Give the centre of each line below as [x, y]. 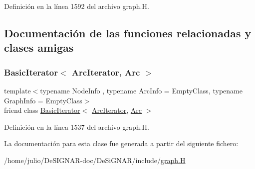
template [17, 90]
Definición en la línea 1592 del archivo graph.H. [77, 6]
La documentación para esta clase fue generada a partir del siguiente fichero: [121, 143]
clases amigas [39, 47]
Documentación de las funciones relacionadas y [128, 33]
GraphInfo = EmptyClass [43, 100]
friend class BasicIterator [42, 110]
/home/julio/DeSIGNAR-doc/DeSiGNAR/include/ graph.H [95, 160]
